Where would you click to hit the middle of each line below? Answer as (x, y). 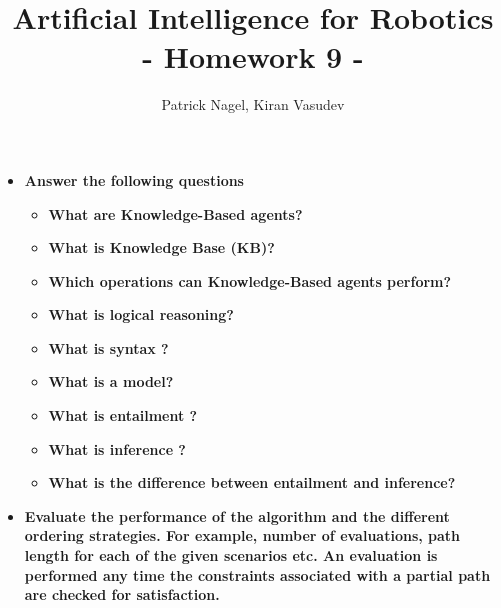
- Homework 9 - (253, 56)
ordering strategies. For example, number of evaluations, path (242, 535)
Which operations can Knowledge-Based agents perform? (250, 280)
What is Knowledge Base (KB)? (161, 247)
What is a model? (111, 381)
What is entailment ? (123, 415)
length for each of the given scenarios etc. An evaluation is (231, 555)
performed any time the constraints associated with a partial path (257, 574)
